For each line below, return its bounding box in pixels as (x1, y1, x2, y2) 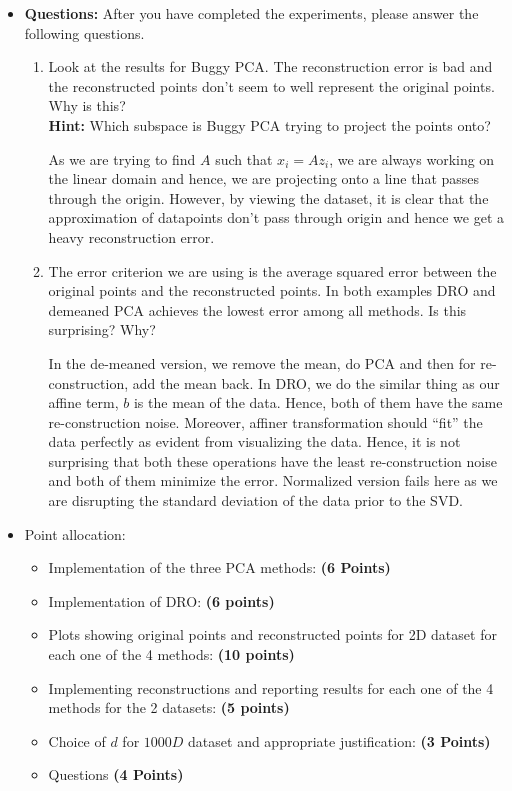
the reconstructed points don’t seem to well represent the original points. (48, 75, 495, 96)
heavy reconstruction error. (48, 226, 215, 247)
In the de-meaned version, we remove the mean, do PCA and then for (48, 352, 476, 373)
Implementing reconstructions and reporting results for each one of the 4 (48, 677, 494, 698)
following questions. (24, 22, 145, 43)
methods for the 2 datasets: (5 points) (48, 697, 290, 718)
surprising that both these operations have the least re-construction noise (48, 450, 497, 471)
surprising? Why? (48, 319, 156, 340)
